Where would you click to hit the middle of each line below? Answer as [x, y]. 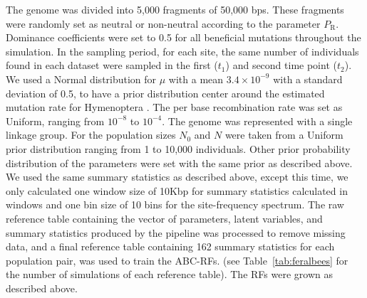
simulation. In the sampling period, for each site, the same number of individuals [182, 51]
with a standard [308, 79]
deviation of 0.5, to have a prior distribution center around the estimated [165, 93]
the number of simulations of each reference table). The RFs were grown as [169, 274]
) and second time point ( [281, 65]
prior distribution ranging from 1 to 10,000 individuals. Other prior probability [178, 148]
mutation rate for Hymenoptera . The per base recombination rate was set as [174, 107]
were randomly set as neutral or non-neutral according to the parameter [163, 23]
